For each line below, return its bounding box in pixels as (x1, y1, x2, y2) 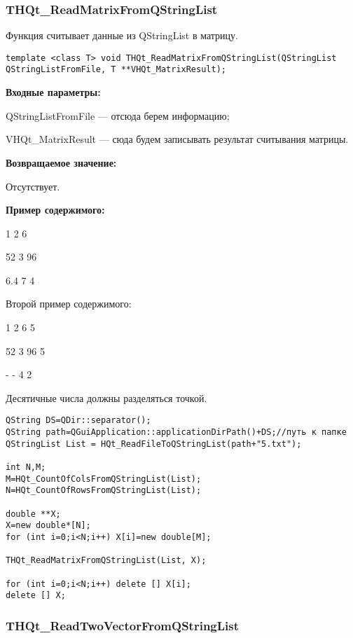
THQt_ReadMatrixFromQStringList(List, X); (6, 555, 207, 566)
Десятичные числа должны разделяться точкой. (6, 390, 207, 405)
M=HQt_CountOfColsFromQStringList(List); (6, 473, 202, 484)
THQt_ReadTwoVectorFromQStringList (6, 616, 240, 634)
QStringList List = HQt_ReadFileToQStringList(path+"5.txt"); (6, 438, 302, 449)
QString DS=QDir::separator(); (6, 415, 151, 426)
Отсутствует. (6, 179, 60, 193)
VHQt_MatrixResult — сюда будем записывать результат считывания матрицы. (6, 132, 349, 146)
